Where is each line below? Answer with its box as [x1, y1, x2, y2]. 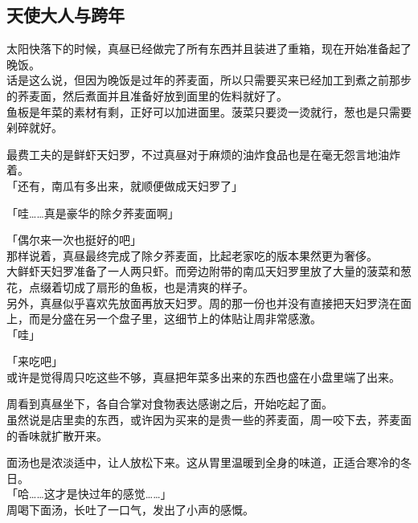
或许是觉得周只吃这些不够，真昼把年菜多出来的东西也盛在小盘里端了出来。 [6, 368, 400, 385]
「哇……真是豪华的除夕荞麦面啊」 [6, 204, 179, 221]
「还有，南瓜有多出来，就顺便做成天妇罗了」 [6, 177, 243, 194]
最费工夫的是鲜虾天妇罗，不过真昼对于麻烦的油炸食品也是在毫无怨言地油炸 [6, 145, 400, 162]
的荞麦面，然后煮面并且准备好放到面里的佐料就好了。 [6, 87, 288, 104]
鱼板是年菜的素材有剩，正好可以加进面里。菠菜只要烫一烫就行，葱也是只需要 [6, 103, 412, 120]
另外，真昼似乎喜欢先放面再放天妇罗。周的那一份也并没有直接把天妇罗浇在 [6, 294, 400, 311]
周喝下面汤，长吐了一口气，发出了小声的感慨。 [6, 501, 254, 518]
